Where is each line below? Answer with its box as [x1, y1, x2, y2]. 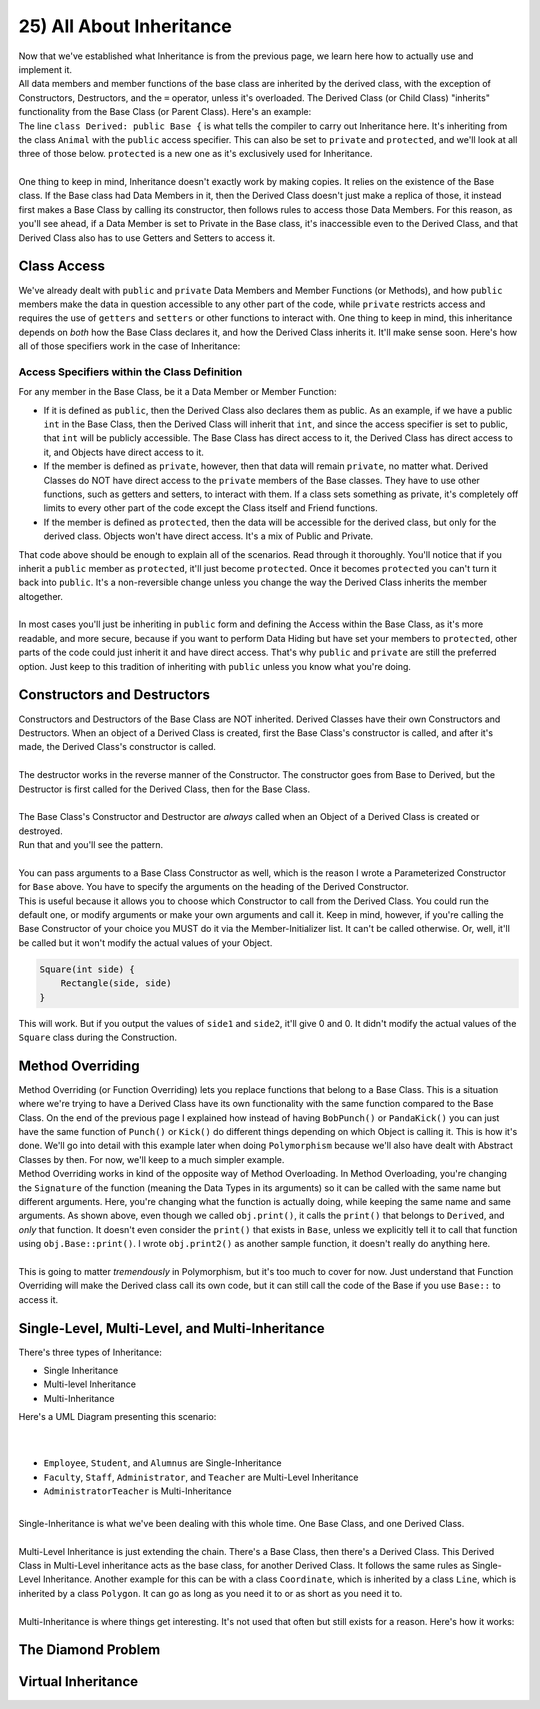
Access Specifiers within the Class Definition [18, 365, 243, 379]
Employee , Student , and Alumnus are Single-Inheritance [43, 1457, 282, 1469]
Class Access [18, 258, 105, 275]
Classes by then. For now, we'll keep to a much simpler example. [18, 1153, 285, 1165]
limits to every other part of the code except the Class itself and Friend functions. [43, 502, 379, 514]
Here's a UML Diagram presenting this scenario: [18, 1411, 217, 1423]
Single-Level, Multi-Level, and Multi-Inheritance [18, 1320, 325, 1337]
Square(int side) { [39, 963, 135, 975]
